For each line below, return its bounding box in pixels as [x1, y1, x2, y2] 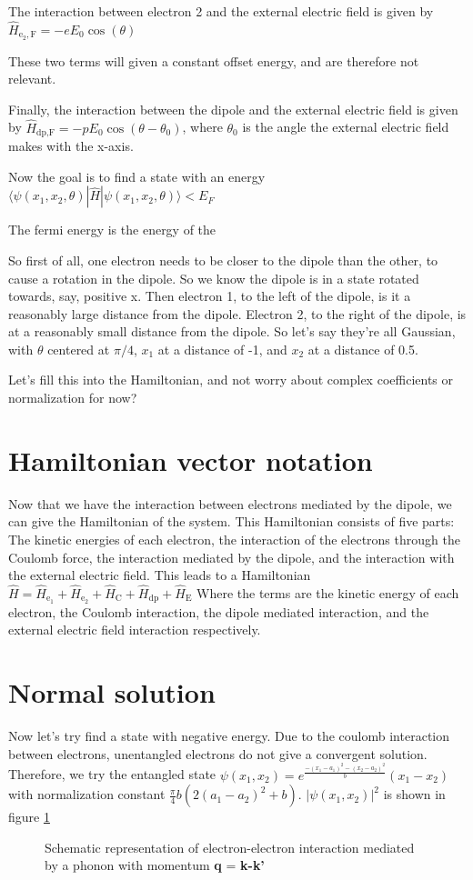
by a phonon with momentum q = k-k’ [45, 855, 265, 875]
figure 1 [8, 807, 50, 826]
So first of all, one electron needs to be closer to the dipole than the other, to [8, 250, 438, 269]
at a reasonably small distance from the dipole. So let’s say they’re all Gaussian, [8, 322, 456, 341]
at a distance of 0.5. [307, 339, 418, 358]
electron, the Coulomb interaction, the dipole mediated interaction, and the [8, 602, 429, 621]
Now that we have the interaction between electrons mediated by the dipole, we [8, 494, 452, 513]
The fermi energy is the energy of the [8, 220, 216, 239]
